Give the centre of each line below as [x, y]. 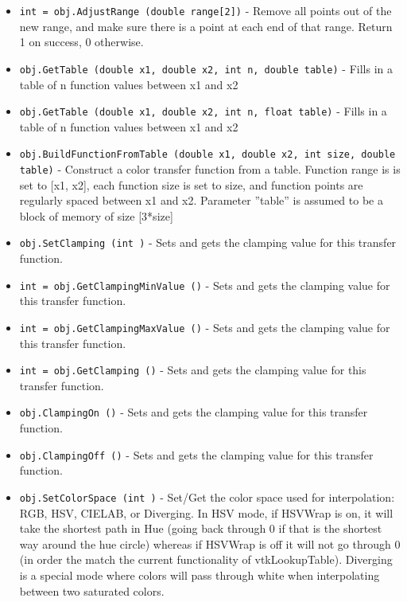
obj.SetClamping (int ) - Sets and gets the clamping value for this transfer [208, 242]
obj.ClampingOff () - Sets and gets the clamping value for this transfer [196, 454]
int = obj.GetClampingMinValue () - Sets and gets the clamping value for [205, 285]
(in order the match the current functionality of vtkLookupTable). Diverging [206, 559]
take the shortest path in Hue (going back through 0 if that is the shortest [201, 528]
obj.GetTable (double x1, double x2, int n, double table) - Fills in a [206, 68]
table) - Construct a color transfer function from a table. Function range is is [210, 169]
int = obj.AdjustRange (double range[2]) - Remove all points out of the [205, 10]
